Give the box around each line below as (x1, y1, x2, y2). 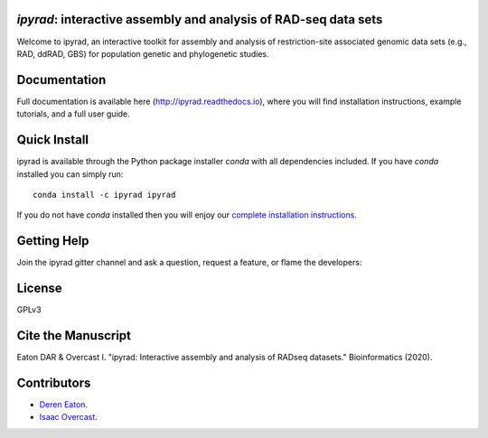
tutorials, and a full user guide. (16, 108, 130, 119)
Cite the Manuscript (16, 328, 131, 343)
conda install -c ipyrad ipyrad (33, 190, 176, 200)
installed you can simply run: (16, 168, 124, 180)
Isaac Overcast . (39, 412, 99, 423)
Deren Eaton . (39, 398, 89, 410)
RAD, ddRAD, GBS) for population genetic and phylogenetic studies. (16, 48, 270, 59)
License (16, 281, 62, 295)
